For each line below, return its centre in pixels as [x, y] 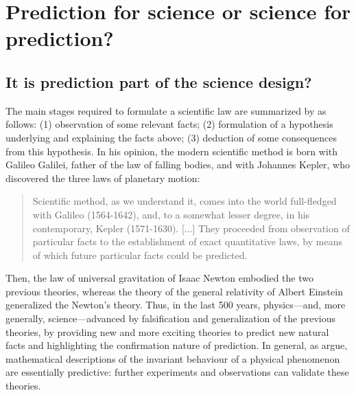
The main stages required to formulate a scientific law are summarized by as [166, 110]
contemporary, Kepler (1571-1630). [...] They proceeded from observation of [191, 228]
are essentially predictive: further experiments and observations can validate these [177, 372]
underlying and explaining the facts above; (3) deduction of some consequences [171, 137]
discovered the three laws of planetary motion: [103, 178]
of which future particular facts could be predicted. [140, 255]
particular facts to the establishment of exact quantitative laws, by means [187, 241]
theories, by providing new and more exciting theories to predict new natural [167, 331]
